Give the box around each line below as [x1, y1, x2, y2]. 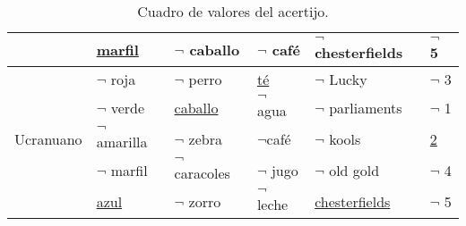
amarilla [96, 131, 148, 152]
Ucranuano [14, 129, 82, 149]
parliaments [329, 97, 402, 118]
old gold [329, 160, 380, 180]
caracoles [174, 163, 230, 183]
